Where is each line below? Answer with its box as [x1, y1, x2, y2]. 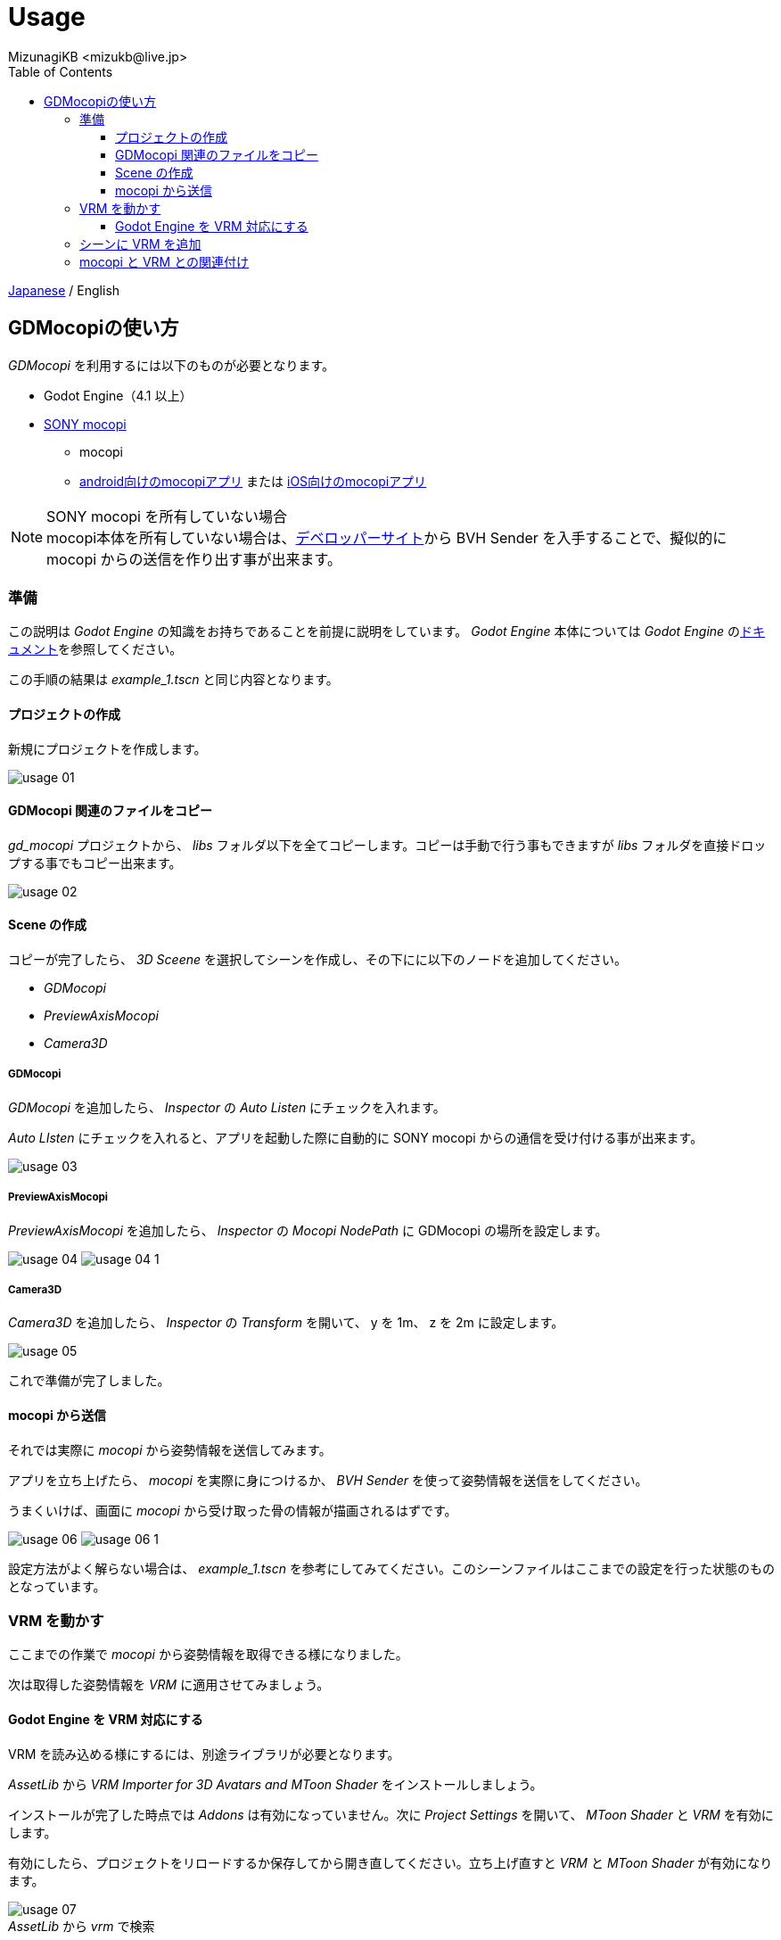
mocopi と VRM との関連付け [79, 253, 250, 269]
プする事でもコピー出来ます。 [8, 854, 182, 871]
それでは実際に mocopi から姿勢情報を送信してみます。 [8, 1441, 332, 1457]
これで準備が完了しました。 [8, 1373, 170, 1389]
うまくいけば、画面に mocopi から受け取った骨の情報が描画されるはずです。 [8, 1502, 457, 1518]
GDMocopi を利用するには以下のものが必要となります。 [8, 357, 335, 373]
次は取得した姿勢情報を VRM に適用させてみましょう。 [8, 1677, 330, 1693]
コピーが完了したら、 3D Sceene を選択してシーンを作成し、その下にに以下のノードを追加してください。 [8, 952, 628, 967]
